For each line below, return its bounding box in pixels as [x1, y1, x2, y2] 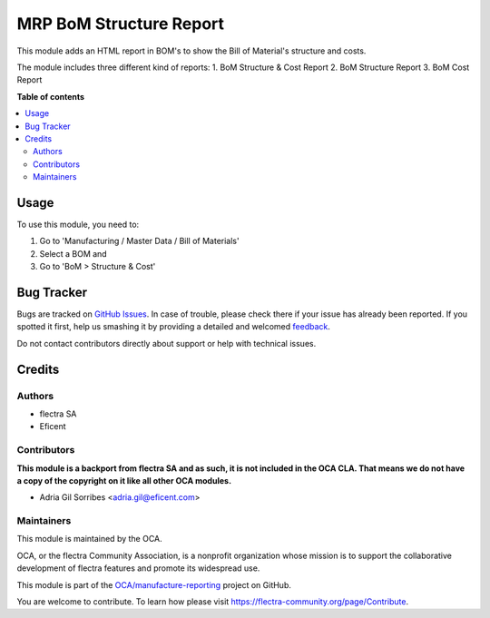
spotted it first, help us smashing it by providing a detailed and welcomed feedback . [16, 321, 331, 332]
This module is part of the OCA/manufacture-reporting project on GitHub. [16, 579, 292, 590]
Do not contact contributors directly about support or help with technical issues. [16, 338, 317, 348]
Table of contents [16, 91, 85, 102]
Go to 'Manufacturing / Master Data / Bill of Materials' [39, 236, 240, 247]
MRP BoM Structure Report [16, 14, 225, 34]
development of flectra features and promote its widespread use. [16, 563, 260, 574]
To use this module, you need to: [16, 219, 140, 230]
